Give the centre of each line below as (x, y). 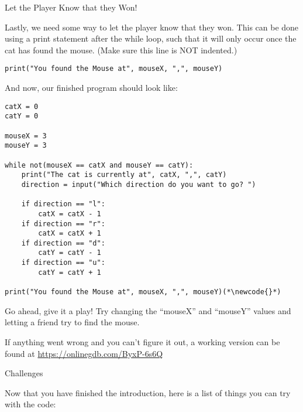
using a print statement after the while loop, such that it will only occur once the (151, 38)
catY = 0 (22, 116)
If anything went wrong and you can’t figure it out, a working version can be (142, 341)
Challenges (24, 373)
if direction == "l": (63, 204)
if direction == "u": (63, 263)
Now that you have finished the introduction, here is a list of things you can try (148, 392)
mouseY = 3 (26, 146)
